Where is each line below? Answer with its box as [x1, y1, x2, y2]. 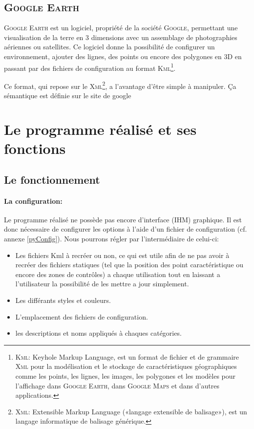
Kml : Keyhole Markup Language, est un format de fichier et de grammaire [15, 351, 239, 362]
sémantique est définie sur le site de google [4, 90, 131, 101]
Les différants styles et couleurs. [15, 295, 111, 305]
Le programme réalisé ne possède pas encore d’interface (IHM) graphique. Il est [4, 214, 242, 224]
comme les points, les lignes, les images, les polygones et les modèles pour [15, 370, 236, 381]
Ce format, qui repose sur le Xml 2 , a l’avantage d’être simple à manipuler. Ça [4, 79, 236, 91]
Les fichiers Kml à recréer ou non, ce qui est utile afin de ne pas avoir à [15, 250, 230, 260]
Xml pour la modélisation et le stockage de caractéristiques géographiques [15, 361, 237, 371]
